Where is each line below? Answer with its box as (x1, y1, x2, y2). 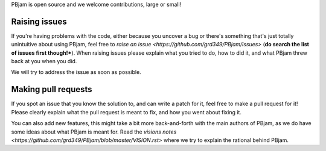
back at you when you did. (11, 58, 77, 65)
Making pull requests (11, 84, 93, 94)
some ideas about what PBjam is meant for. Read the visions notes (11, 128, 177, 135)
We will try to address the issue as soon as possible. (11, 69, 141, 76)
